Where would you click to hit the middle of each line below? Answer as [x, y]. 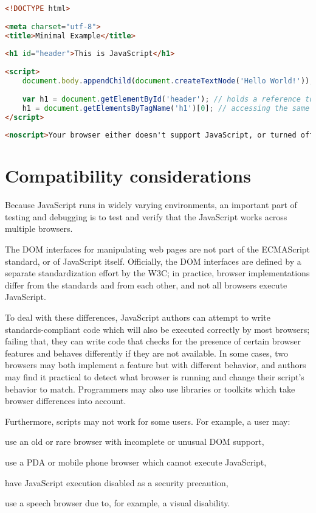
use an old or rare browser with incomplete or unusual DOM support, [135, 441]
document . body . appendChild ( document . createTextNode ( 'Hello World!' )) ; [168, 81]
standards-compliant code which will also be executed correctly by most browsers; [157, 329]
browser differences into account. [66, 401]
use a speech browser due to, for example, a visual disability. [118, 503]
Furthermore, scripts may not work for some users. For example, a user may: [148, 421]
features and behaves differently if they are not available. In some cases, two [146, 353]
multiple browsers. [39, 229]
